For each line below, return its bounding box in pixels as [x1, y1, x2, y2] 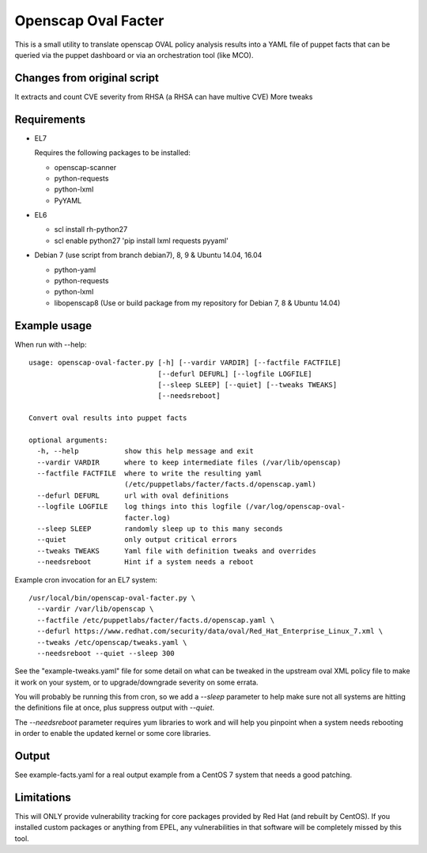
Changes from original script [14, 71, 160, 85]
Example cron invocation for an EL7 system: [14, 574, 158, 585]
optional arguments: [28, 435, 108, 445]
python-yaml [54, 265, 96, 275]
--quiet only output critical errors [36, 535, 237, 544]
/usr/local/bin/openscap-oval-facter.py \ [28, 593, 196, 602]
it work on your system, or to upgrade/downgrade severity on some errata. [14, 677, 259, 687]
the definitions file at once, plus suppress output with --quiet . [14, 703, 215, 712]
